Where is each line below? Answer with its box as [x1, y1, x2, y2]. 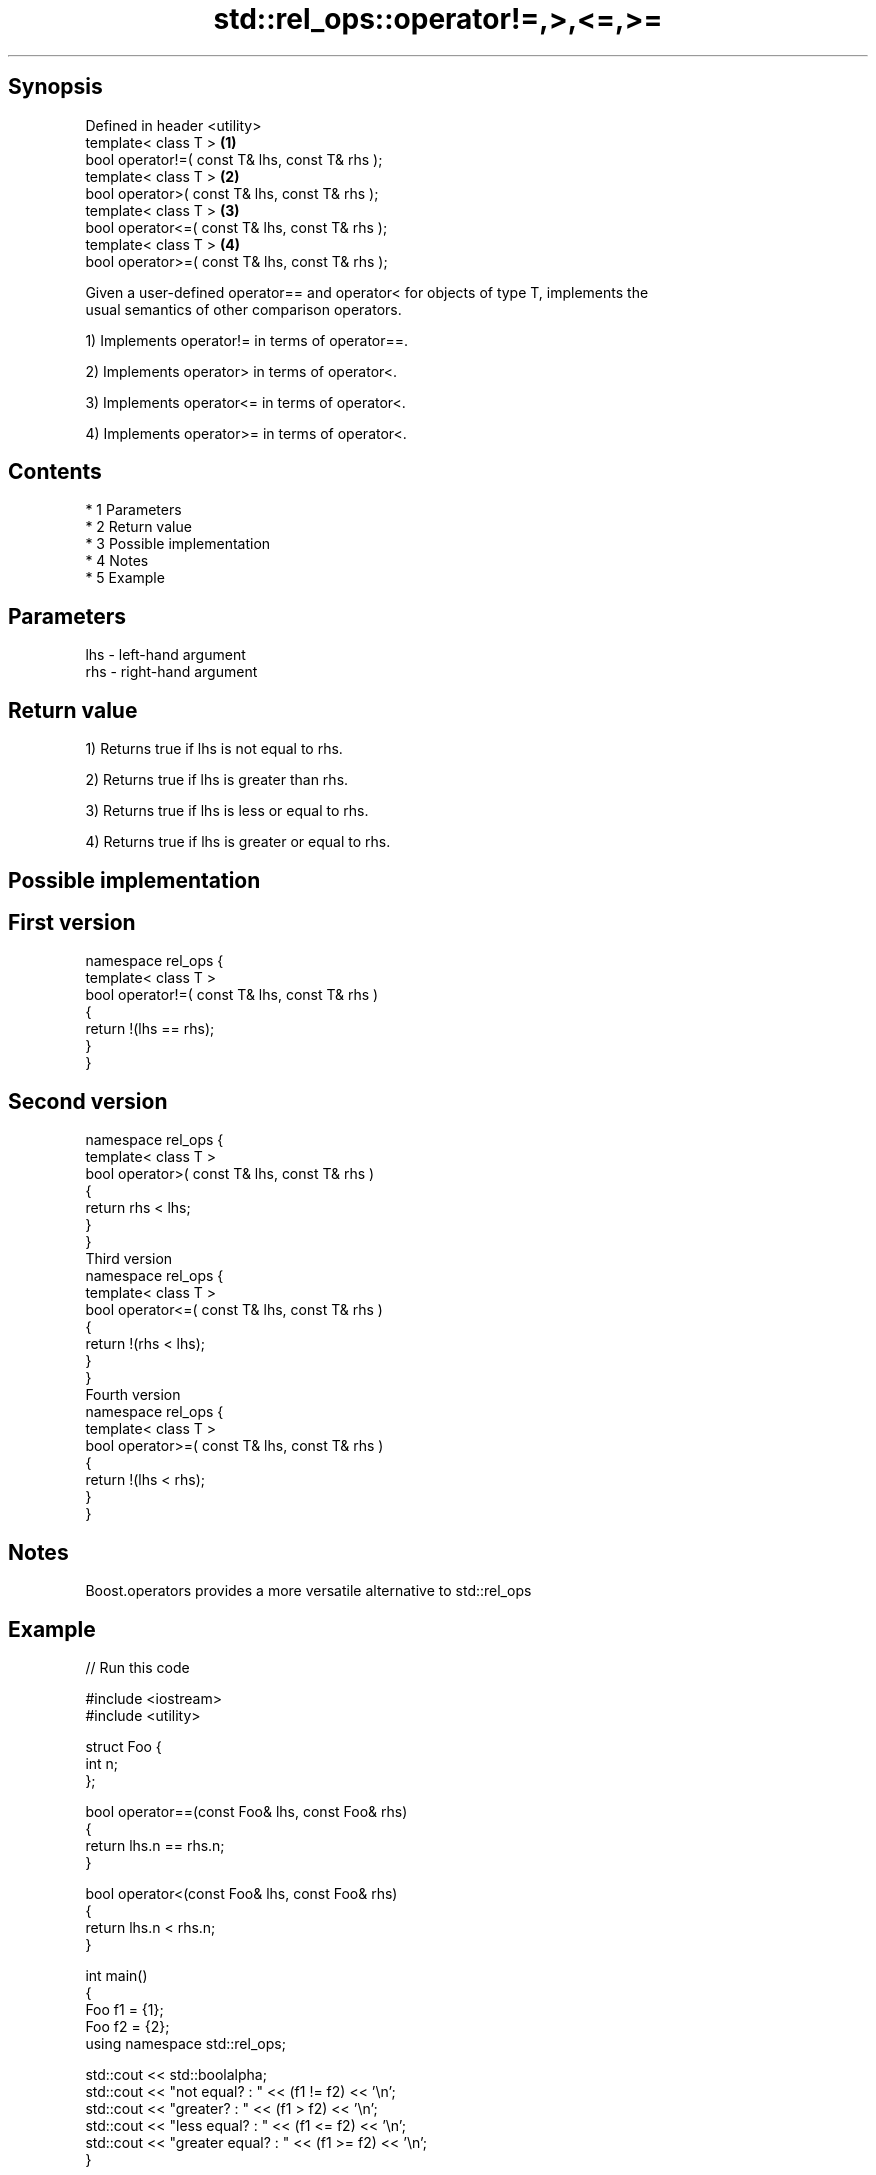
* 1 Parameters [85, 501, 182, 519]
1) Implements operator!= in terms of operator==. [85, 331, 409, 349]
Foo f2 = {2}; [85, 2017, 170, 2035]
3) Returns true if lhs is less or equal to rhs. [85, 802, 369, 820]
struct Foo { [85, 1737, 162, 1755]
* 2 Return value [85, 518, 192, 536]
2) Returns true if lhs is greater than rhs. [85, 771, 349, 789]
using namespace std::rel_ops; [85, 2034, 286, 2052]
